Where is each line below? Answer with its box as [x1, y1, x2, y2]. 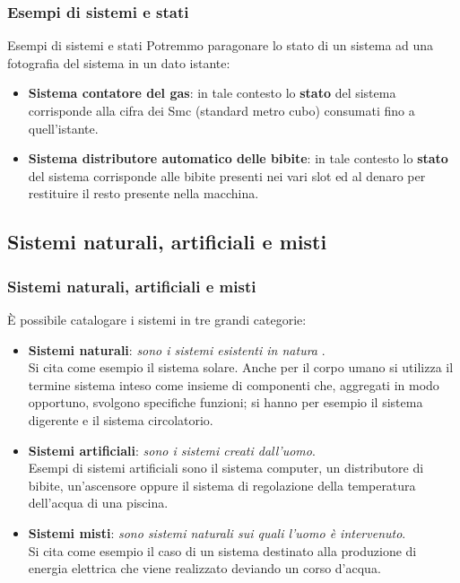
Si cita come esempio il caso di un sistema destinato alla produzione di [28, 541, 417, 560]
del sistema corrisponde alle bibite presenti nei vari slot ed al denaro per [28, 166, 426, 185]
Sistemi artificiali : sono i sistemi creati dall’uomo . [28, 440, 316, 459]
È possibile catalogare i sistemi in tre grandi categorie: [7, 309, 307, 328]
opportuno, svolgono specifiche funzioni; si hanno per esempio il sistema [28, 393, 423, 412]
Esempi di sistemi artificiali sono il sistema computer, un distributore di [28, 458, 424, 477]
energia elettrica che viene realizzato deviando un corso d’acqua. [28, 559, 381, 578]
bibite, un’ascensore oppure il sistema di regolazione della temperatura [28, 475, 416, 494]
